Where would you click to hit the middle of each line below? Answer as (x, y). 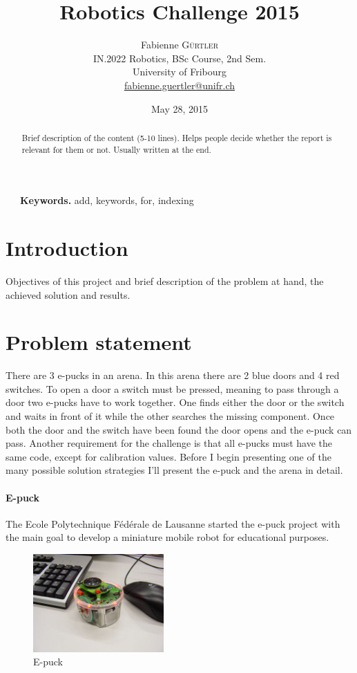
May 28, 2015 (180, 108)
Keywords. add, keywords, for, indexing (107, 200)
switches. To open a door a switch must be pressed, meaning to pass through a (172, 388)
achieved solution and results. (68, 294)
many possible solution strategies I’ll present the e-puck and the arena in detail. (174, 470)
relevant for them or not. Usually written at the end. (116, 149)
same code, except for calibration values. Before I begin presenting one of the (168, 456)
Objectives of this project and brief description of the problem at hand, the (165, 280)
